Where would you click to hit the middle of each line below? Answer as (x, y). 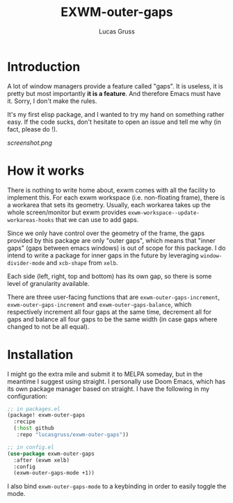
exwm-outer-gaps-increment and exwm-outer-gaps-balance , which (99, 304)
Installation (40, 354)
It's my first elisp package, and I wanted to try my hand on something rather (116, 114)
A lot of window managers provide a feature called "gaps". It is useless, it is (115, 86)
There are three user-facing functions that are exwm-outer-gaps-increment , (114, 297)
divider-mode (26, 263)
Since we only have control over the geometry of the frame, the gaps (106, 233)
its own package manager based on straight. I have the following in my (109, 389)
